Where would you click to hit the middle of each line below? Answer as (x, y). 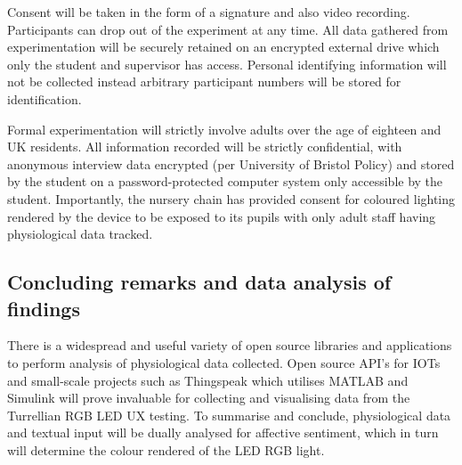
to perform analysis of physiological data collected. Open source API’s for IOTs (224, 362)
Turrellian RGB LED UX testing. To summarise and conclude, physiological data (229, 415)
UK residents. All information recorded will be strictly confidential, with (205, 147)
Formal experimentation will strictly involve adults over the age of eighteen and (224, 129)
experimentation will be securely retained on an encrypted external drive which (223, 47)
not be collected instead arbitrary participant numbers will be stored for (204, 82)
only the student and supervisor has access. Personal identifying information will (227, 64)
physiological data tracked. (80, 234)
